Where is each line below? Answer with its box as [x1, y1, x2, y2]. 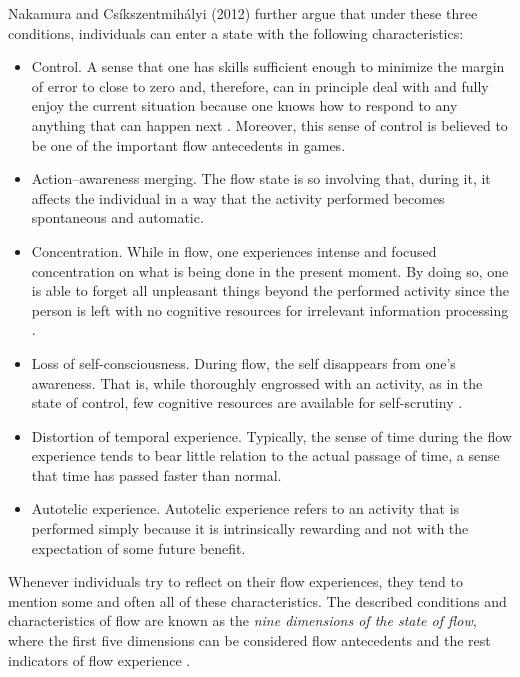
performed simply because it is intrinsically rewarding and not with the [31, 518, 469, 539]
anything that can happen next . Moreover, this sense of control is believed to [31, 114, 508, 135]
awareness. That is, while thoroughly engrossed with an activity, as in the [31, 372, 483, 393]
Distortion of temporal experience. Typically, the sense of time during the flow [31, 425, 512, 446]
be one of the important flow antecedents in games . [31, 134, 346, 155]
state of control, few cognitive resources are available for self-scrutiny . [31, 392, 463, 413]
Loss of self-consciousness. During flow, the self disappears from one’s [31, 352, 456, 373]
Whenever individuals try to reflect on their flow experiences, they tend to [8, 571, 463, 592]
